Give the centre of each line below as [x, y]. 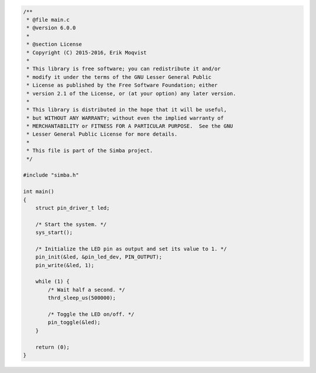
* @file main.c [48, 20]
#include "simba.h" [51, 175]
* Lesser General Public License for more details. [102, 134]
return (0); [53, 347]
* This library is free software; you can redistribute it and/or [124, 69]
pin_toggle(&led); [74, 322]
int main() [39, 192]
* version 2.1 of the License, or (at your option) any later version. [131, 93]
